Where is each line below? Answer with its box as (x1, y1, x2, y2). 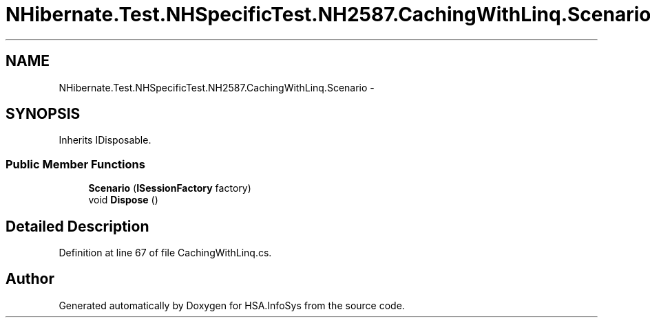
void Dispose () (88, 194, 158, 206)
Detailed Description (6, 217, 149, 235)
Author (6, 270, 54, 288)
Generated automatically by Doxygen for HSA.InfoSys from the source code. (59, 299, 405, 311)
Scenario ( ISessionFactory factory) (88, 182, 251, 194)
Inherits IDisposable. (59, 134, 151, 146)
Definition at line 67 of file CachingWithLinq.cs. (59, 247, 272, 259)
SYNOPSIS (6, 105, 81, 123)
